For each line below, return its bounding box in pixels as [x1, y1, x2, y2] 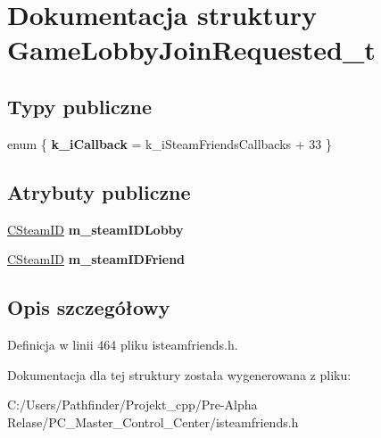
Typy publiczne [7, 92, 153, 120]
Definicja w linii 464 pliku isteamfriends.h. [7, 335, 238, 353]
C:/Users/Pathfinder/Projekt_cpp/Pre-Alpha [7, 395, 258, 414]
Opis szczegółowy [7, 293, 170, 321]
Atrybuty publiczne [7, 178, 191, 205]
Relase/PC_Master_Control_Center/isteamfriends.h [7, 412, 299, 431]
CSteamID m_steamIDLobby [7, 219, 184, 238]
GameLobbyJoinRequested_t [7, 31, 376, 68]
